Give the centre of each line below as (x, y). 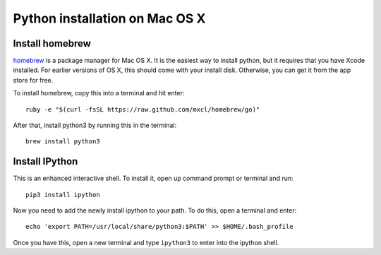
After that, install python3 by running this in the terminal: (95, 125)
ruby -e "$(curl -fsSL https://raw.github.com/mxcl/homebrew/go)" (143, 109)
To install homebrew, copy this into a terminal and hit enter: (99, 93)
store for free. (33, 80)
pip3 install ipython (63, 195)
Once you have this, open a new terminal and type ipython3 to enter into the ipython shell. (146, 242)
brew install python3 (63, 142)
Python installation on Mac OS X (109, 18)
